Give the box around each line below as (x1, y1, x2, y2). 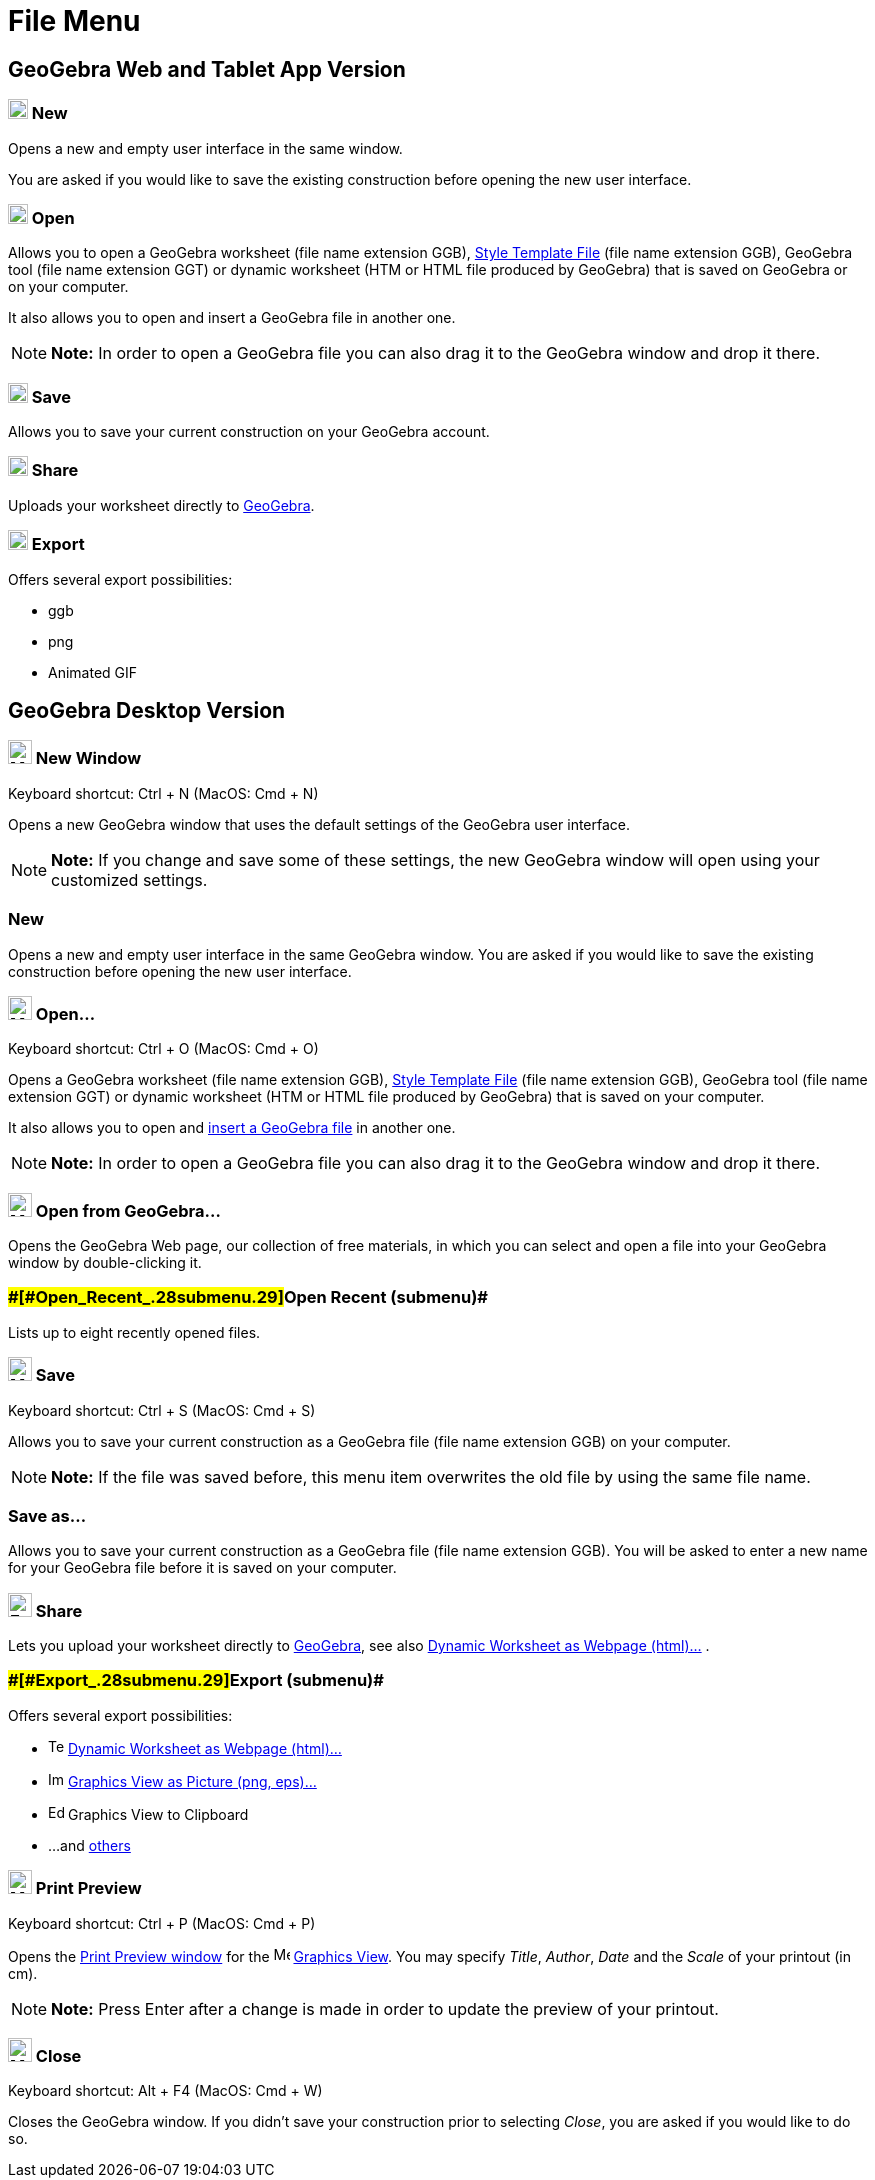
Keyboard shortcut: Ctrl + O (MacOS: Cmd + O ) (8, 1040, 319, 1058)
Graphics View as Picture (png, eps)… (67, 1772, 317, 1790)
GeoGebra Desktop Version (8, 697, 286, 723)
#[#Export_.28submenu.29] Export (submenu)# (8, 1670, 384, 1691)
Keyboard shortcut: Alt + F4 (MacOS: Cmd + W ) (8, 2082, 323, 2100)
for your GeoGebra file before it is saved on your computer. (8, 1559, 397, 1577)
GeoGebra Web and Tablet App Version (8, 56, 406, 82)
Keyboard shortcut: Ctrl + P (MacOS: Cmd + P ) (8, 1914, 316, 1932)
